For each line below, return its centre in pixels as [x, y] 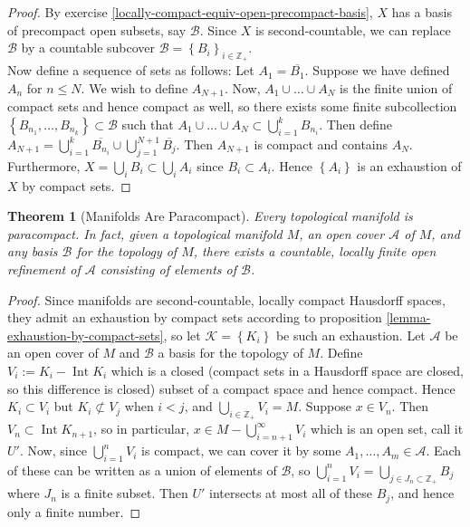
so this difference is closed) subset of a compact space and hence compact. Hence [231, 388]
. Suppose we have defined [377, 70]
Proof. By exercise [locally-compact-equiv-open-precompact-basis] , [190, 12]
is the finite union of [396, 87]
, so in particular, [142, 429]
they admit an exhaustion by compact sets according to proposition [195, 317]
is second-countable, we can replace [353, 29]
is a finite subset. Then [125, 493]
